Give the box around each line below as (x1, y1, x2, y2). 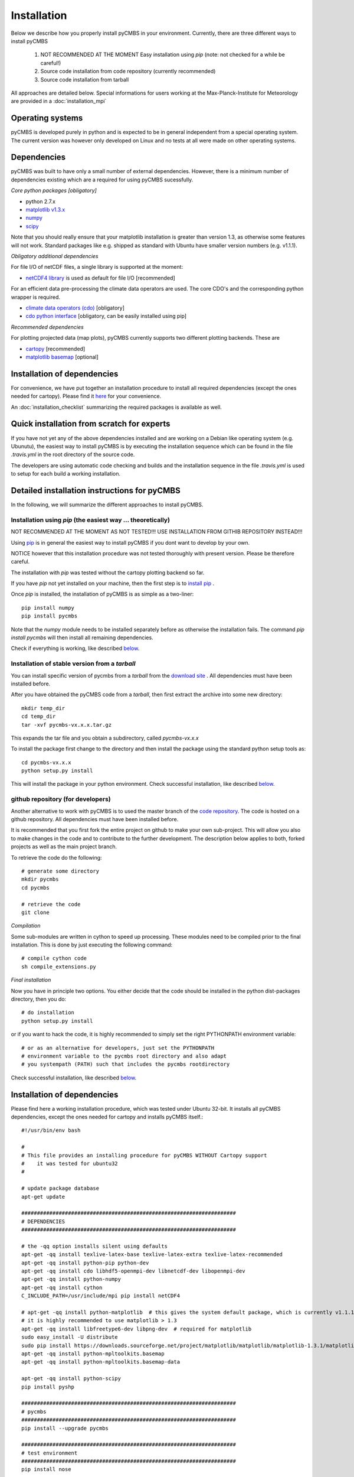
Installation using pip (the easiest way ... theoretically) (11, 516, 171, 524)
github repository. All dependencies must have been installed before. (11, 815, 179, 822)
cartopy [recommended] (25, 345, 86, 352)
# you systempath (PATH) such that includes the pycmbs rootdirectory (21, 1061, 230, 1068)
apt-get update (21, 1193, 65, 1200)
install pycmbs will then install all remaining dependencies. (11, 634, 153, 641)
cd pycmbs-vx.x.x (21, 759, 71, 766)
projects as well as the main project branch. (11, 843, 117, 850)
